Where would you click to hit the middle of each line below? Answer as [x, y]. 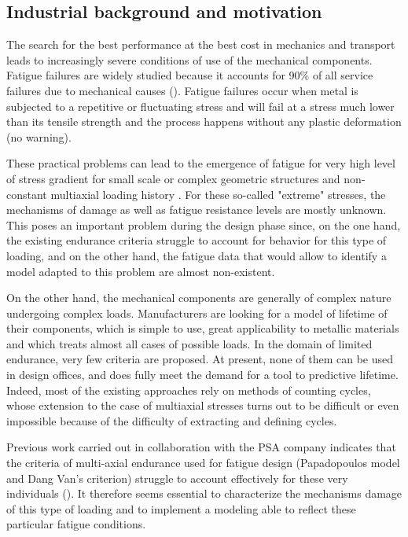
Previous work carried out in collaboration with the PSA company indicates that [201, 447]
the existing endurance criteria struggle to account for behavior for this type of [197, 240]
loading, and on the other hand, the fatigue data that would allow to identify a [197, 255]
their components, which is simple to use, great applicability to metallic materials [203, 328]
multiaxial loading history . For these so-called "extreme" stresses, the [218, 194]
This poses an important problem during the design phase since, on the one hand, [204, 224]
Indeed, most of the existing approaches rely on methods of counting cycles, [189, 390]
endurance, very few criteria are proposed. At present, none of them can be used [200, 359]
